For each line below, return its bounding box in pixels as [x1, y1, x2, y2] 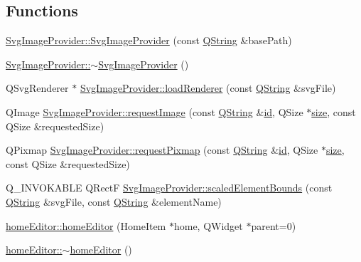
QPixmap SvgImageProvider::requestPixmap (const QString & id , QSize [6, 142, 318, 157]
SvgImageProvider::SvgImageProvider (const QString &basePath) [6, 33, 292, 48]
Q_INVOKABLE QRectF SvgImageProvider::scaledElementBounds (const [6, 180, 333, 195]
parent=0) [251, 218, 296, 233]
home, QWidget [173, 218, 243, 233]
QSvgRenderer [6, 80, 69, 95]
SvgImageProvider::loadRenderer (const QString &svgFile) [80, 80, 336, 95]
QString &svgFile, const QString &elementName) [6, 194, 222, 209]
